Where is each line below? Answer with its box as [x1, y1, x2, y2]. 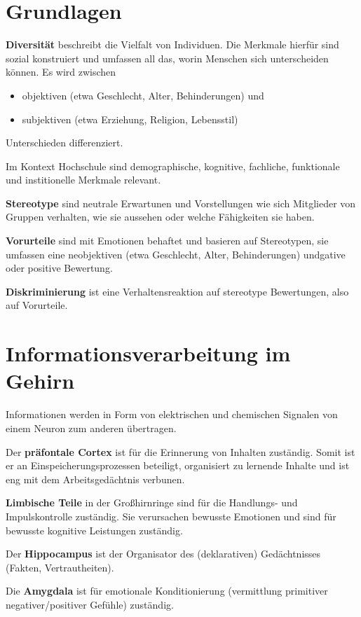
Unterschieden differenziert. [6, 135, 123, 150]
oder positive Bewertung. [6, 261, 113, 275]
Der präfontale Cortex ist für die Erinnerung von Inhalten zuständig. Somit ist [6, 444, 355, 459]
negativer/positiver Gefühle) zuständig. [6, 597, 174, 611]
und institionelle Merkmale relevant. [6, 172, 161, 187]
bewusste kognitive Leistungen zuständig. [6, 522, 183, 537]
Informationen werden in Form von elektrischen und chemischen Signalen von [6, 407, 338, 422]
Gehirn [6, 366, 75, 395]
